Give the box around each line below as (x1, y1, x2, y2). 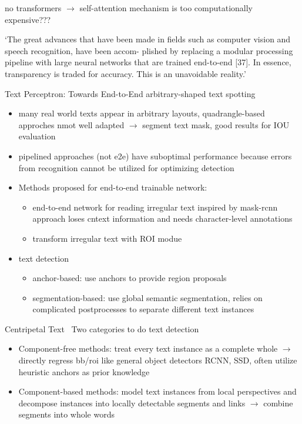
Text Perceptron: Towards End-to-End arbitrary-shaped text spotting (5, 87, 256, 99)
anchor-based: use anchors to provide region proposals (32, 272, 227, 284)
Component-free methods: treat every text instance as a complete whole (18, 342, 278, 355)
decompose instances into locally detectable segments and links (18, 396, 246, 409)
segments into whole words (18, 408, 115, 420)
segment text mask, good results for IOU (142, 118, 290, 131)
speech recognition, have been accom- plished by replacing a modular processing (5, 44, 293, 56)
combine (263, 396, 293, 409)
